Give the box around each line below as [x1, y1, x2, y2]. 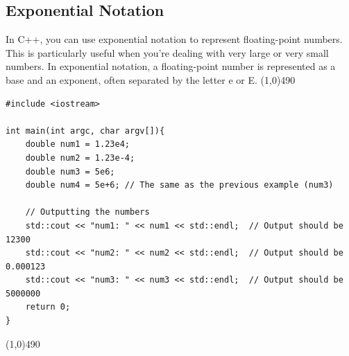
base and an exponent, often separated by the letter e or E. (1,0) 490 [6, 72, 296, 87]
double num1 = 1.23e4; [25, 139, 130, 150]
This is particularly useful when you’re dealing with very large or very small [6, 45, 329, 60]
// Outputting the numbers [25, 207, 150, 217]
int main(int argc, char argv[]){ [6, 125, 165, 136]
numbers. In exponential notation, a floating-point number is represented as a [6, 59, 336, 73]
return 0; [25, 302, 71, 312]
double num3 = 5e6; [25, 166, 115, 177]
